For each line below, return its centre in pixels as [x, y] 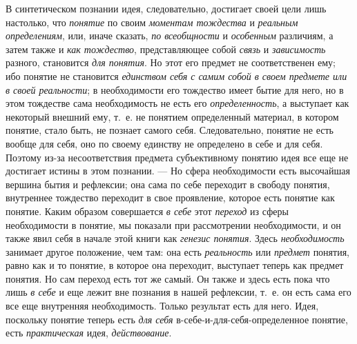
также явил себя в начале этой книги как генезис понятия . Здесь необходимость [175, 238]
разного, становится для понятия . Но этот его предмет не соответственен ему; [171, 62]
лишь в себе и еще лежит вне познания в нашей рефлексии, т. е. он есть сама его [178, 292]
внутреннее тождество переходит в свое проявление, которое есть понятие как [170, 198]
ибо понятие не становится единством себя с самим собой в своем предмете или [176, 75]
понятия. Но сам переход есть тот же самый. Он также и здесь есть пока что [168, 278]
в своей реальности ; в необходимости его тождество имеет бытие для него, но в [175, 89]
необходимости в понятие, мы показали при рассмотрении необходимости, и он [173, 224]
